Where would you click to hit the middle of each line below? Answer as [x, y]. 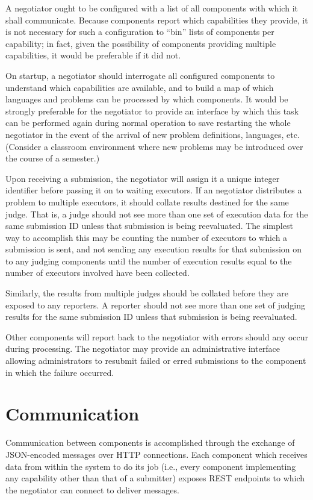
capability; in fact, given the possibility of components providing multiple [141, 43]
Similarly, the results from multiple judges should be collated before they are [147, 293]
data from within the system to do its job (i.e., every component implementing [151, 466]
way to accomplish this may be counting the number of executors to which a [147, 237]
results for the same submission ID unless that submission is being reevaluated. [151, 317]
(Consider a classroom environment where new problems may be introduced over [154, 146]
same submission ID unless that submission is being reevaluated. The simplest [149, 226]
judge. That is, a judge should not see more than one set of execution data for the [157, 214]
